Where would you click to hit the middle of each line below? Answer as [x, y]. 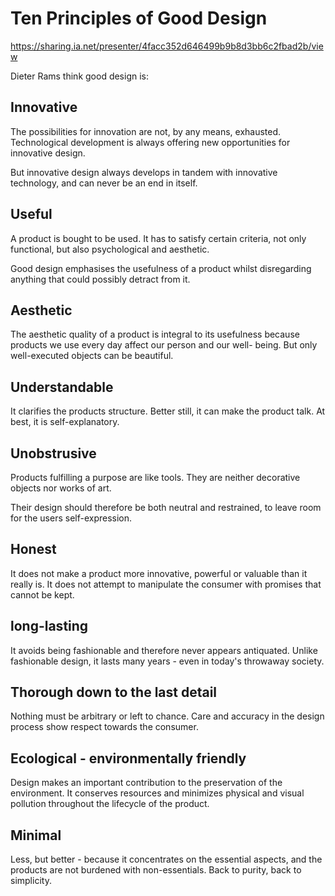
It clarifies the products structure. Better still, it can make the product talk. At [168, 411]
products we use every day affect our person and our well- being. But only [164, 345]
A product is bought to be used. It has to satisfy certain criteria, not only [158, 238]
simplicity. [31, 881]
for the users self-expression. [71, 518]
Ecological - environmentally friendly [128, 758]
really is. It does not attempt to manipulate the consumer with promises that [166, 584]
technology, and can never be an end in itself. [104, 183]
